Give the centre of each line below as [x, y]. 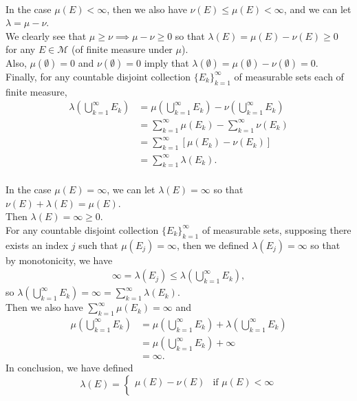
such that [98, 245]
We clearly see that [46, 35]
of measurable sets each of [289, 76]
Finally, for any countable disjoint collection [98, 76]
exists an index [37, 245]
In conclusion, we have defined [69, 368]
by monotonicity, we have [59, 260]
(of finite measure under [122, 49]
